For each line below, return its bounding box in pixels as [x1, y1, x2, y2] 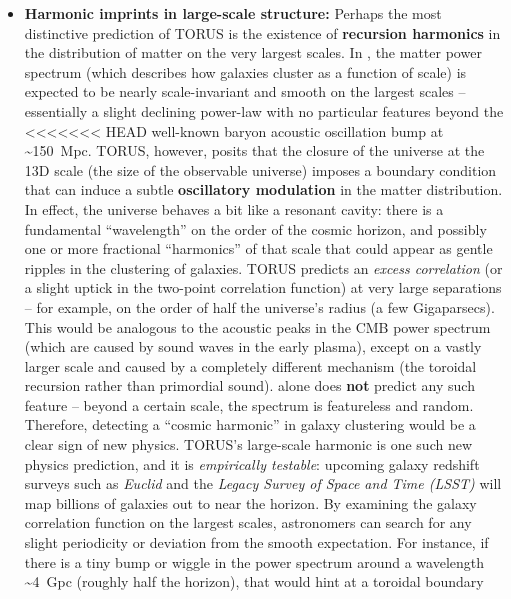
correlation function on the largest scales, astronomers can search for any [24, 512, 472, 533]
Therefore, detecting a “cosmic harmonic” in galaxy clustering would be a [24, 414, 476, 435]
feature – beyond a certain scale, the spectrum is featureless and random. [24, 394, 474, 415]
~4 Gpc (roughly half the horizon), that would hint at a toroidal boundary [24, 571, 484, 592]
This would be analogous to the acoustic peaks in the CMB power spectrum [24, 316, 491, 337]
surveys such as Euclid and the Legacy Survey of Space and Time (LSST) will [24, 473, 502, 494]
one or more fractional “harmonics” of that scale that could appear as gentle [24, 238, 493, 259]
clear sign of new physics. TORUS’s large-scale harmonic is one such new [24, 434, 473, 455]
